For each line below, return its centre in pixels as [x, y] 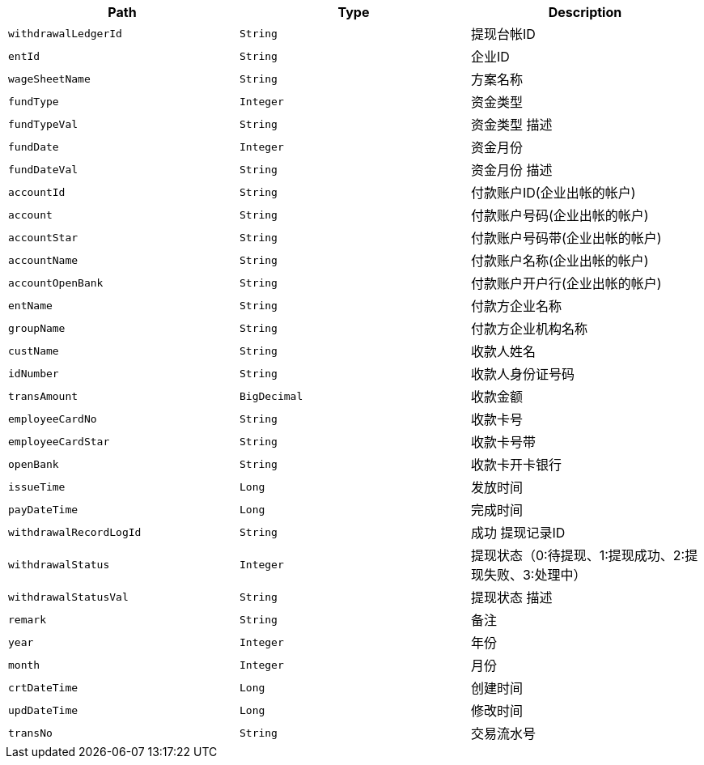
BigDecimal [271, 396]
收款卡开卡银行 [516, 465]
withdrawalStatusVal [68, 597]
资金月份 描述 [511, 170]
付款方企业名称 [516, 306]
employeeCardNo [53, 419]
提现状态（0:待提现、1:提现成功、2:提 [584, 555]
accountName [43, 260]
